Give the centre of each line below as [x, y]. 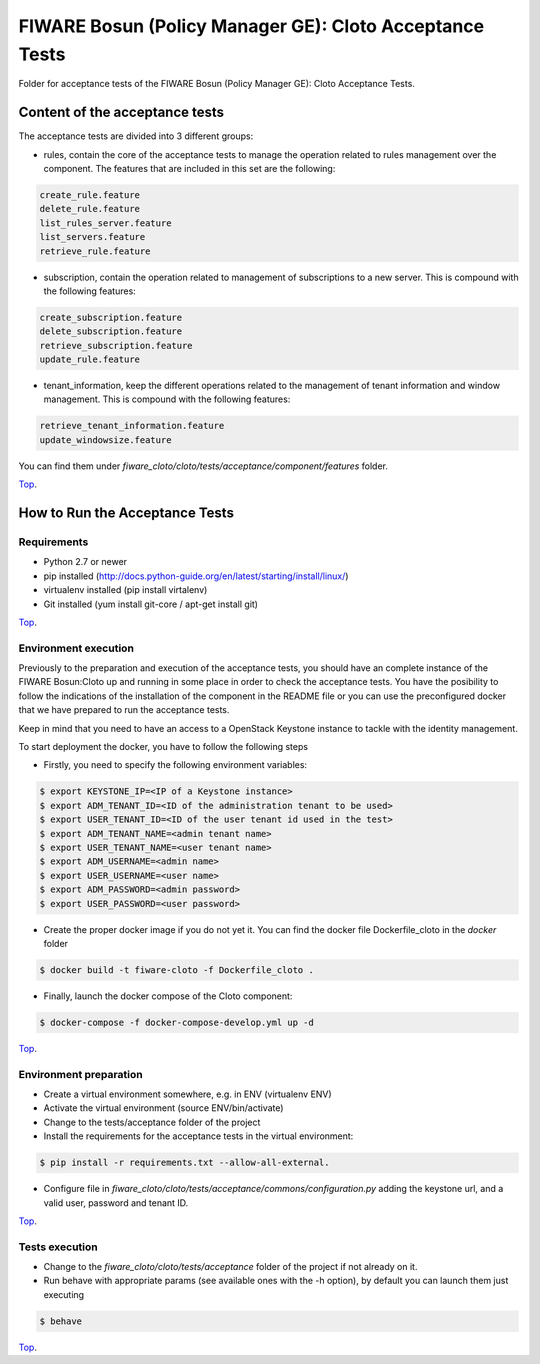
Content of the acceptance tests [121, 112]
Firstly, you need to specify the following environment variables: [175, 765]
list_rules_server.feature [105, 223]
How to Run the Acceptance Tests [126, 513]
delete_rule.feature [89, 209]
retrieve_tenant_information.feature [132, 426]
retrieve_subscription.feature [116, 345]
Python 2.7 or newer [85, 562]
